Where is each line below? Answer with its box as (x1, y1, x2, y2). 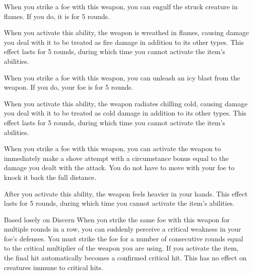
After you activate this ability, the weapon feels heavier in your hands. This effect (4, 188, 248, 198)
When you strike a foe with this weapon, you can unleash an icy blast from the (4, 72, 240, 82)
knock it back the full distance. (4, 172, 97, 182)
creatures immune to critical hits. (4, 262, 103, 272)
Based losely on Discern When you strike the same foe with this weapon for (4, 214, 230, 224)
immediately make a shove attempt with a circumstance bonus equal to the (4, 153, 229, 163)
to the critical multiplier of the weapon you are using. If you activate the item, (4, 243, 239, 253)
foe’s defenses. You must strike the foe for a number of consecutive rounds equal (4, 233, 243, 243)
